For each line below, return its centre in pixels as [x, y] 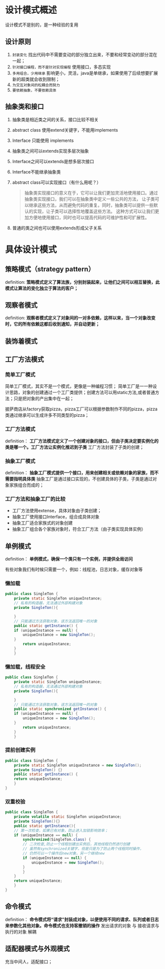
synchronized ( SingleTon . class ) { [57, 840]
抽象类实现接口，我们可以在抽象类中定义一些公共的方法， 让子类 [90, 199]
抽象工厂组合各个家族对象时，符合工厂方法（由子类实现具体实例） [79, 529]
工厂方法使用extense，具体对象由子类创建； [57, 511]
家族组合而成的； [27, 485]
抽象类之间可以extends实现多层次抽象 [51, 151]
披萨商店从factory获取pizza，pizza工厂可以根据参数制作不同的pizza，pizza [82, 409]
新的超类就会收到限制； [36, 79]
